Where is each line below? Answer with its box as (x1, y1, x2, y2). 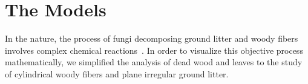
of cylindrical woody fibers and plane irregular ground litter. (5, 67, 229, 80)
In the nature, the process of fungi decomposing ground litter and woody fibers (5, 32, 298, 45)
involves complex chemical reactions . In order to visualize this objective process (5, 44, 303, 56)
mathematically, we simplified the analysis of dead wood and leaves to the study (5, 56, 303, 68)
